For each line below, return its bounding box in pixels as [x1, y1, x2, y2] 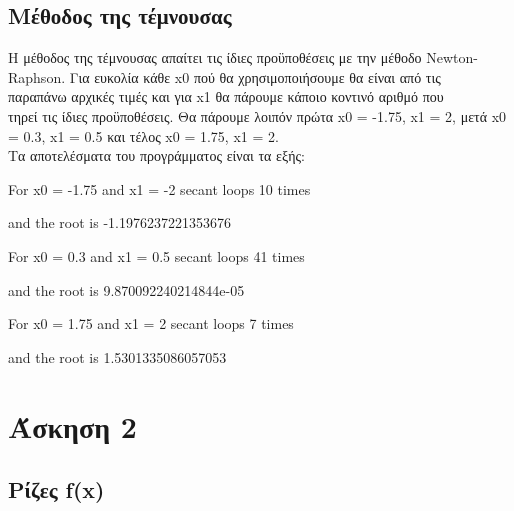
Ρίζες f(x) [8, 474, 105, 505]
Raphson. [8, 66, 66, 87]
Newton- [426, 47, 478, 68]
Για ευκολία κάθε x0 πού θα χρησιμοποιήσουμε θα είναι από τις [69, 66, 441, 87]
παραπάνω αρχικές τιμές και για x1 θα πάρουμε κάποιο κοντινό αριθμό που [8, 86, 444, 107]
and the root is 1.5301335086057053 [8, 346, 227, 367]
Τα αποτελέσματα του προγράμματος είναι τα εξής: [8, 145, 305, 166]
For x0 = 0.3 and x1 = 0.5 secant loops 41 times [8, 245, 305, 266]
